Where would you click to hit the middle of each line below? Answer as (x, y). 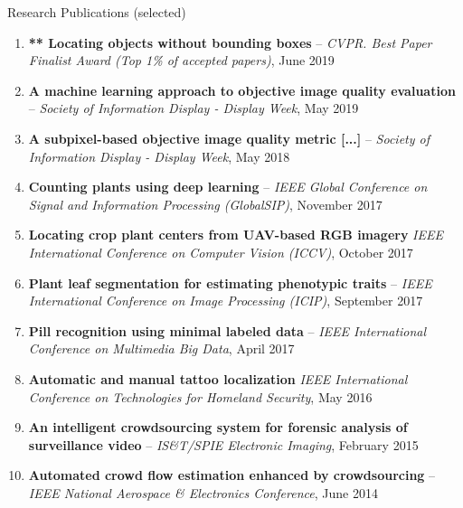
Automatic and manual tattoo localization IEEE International (218, 378)
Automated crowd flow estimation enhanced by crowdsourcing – (232, 475)
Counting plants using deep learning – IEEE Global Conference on (228, 187)
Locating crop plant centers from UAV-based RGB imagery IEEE (236, 235)
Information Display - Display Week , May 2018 (159, 156)
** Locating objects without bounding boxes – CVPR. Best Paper (230, 42)
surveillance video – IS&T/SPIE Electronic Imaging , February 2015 (223, 444)
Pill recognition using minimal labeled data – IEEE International (227, 330)
